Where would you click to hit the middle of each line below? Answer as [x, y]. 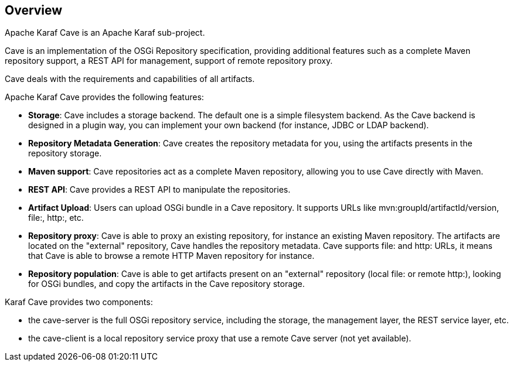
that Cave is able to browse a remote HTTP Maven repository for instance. [171, 256]
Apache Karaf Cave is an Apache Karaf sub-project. [105, 33]
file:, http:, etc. [56, 218]
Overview [34, 10]
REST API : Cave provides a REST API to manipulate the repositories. [159, 190]
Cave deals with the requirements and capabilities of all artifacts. [130, 79]
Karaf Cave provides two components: [79, 302]
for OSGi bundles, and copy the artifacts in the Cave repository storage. [167, 284]
